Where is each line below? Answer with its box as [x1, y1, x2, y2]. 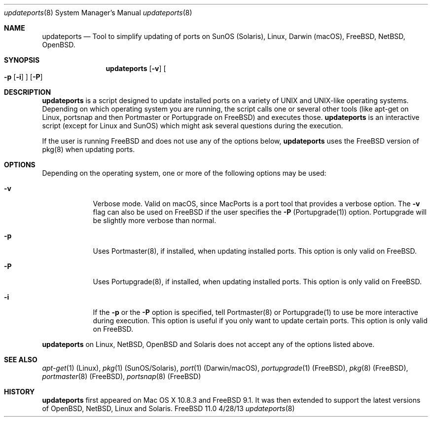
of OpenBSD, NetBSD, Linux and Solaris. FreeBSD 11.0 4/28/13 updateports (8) [42, 404, 295, 413]
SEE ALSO [4, 355, 37, 364]
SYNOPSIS [4, 56, 40, 64]
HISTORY [4, 387, 35, 396]
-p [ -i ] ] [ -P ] [4, 73, 43, 81]
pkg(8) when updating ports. [42, 145, 135, 153]
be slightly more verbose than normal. [93, 216, 216, 225]
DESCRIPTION [4, 88, 51, 96]
